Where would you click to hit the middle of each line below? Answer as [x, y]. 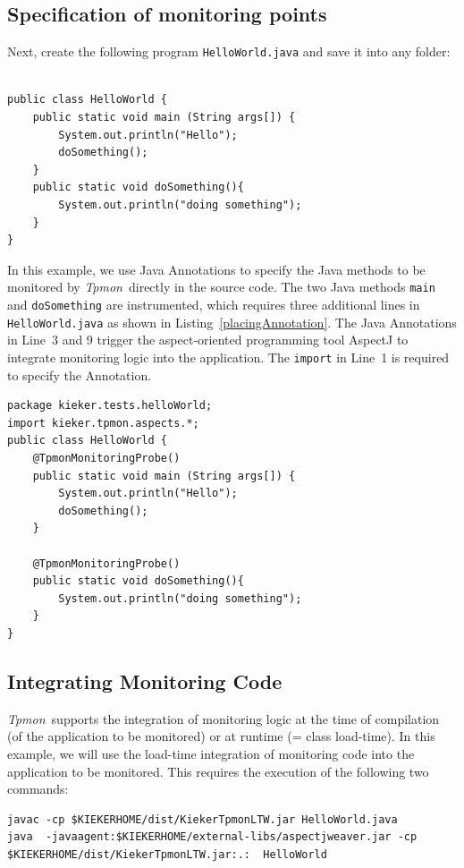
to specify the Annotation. [80, 374]
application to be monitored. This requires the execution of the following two [218, 771]
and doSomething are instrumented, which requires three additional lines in [214, 305]
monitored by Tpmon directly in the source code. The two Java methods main [221, 287]
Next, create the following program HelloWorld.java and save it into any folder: [229, 51]
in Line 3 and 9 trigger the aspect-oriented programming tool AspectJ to [208, 340]
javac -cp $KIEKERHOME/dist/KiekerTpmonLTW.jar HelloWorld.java [202, 819]
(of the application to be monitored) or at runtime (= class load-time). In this [221, 736]
